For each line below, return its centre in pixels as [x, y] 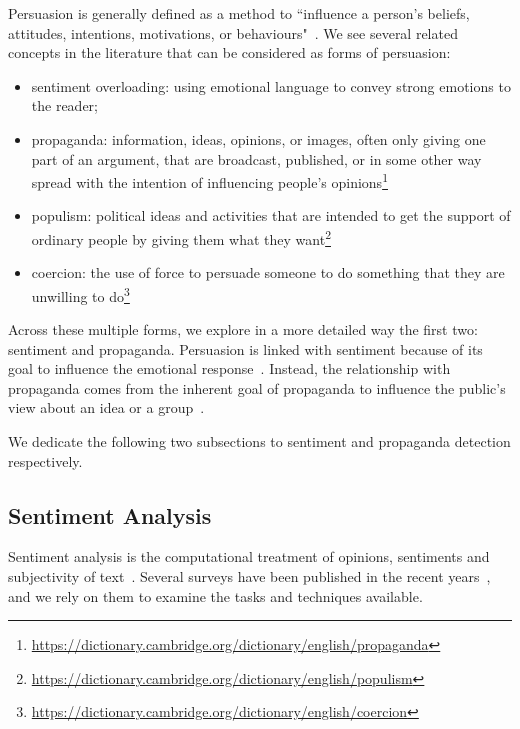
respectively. [45, 460]
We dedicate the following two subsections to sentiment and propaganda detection [259, 441]
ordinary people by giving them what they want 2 [181, 237]
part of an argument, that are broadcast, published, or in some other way [256, 158]
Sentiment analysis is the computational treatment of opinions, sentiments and [249, 556]
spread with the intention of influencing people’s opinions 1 [209, 180]
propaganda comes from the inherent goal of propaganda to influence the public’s [257, 387]
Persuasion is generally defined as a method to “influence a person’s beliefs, [239, 13]
